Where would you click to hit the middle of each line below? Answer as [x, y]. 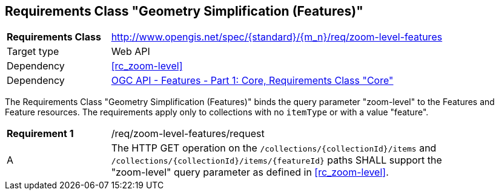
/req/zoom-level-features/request [188, 134]
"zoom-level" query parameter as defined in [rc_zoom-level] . [250, 172]
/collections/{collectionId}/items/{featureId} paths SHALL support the [276, 160]
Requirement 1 [40, 134]
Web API [131, 52]
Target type [33, 52]
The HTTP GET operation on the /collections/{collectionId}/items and [274, 148]
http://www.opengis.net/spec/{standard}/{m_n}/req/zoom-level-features [277, 37]
